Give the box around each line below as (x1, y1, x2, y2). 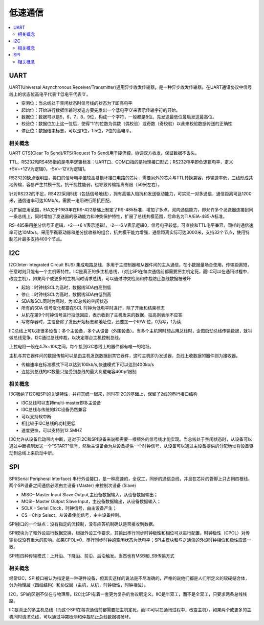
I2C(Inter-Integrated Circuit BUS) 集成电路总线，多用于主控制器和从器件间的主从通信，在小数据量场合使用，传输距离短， (9, 262, 252, 268)
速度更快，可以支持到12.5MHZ (21, 427, 83, 433)
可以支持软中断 (21, 413, 51, 419)
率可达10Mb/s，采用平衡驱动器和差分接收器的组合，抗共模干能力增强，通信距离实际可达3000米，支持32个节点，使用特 (9, 229, 250, 235)
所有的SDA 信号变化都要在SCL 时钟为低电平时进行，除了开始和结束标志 (21, 305, 165, 311)
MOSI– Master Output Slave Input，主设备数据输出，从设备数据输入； (21, 498, 161, 504)
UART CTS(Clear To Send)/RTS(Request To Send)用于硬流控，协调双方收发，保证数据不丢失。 (9, 150, 199, 156)
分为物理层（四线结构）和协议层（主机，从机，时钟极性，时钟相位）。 (9, 582, 149, 588)
